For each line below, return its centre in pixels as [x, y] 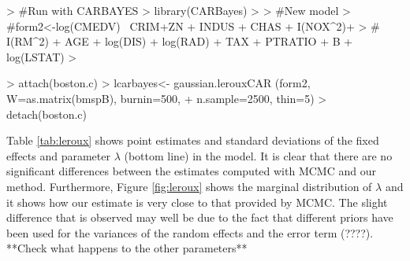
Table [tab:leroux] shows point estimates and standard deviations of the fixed [193, 140]
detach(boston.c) [47, 114]
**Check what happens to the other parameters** [127, 248]
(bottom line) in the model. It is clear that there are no [258, 155]
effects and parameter [58, 155]
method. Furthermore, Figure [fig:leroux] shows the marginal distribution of [189, 186]
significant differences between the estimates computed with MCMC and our [191, 171]
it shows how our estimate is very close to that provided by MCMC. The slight [197, 202]
